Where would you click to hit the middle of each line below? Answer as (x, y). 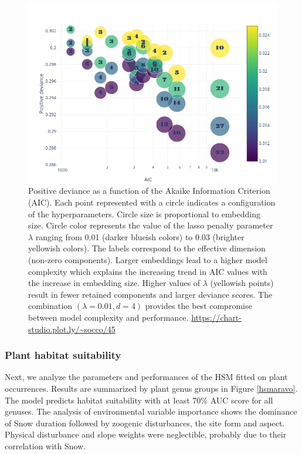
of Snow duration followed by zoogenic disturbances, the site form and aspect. (145, 423)
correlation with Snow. (45, 445)
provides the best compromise (198, 306)
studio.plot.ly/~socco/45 (72, 329)
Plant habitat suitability (63, 355)
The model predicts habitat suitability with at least (97, 400)
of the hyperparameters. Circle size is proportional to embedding (144, 213)
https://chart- (216, 317)
